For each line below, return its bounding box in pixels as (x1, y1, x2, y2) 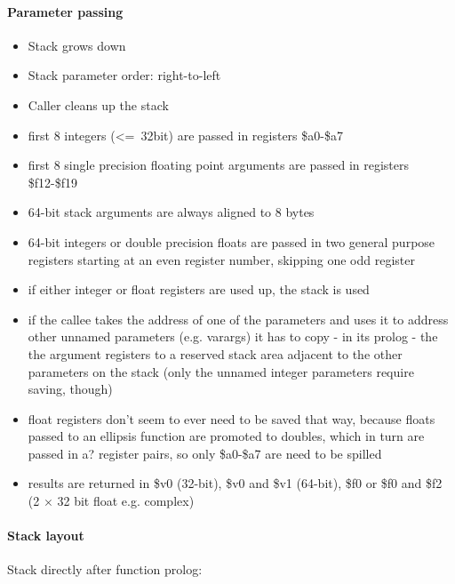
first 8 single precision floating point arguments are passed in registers (28, 156, 410, 174)
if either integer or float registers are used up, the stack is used (28, 280, 370, 299)
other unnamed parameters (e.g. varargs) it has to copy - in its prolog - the (28, 327, 438, 346)
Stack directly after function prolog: (7, 560, 203, 579)
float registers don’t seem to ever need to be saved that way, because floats (28, 409, 435, 428)
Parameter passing (7, 2, 124, 20)
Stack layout (7, 526, 84, 545)
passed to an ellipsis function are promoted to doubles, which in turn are (28, 427, 425, 445)
